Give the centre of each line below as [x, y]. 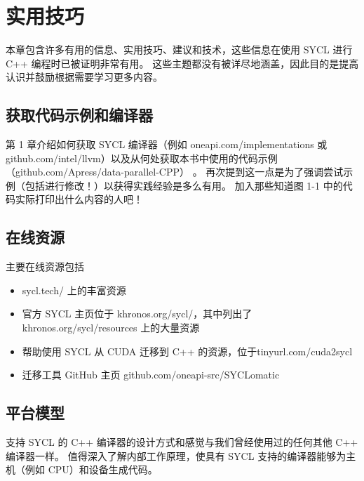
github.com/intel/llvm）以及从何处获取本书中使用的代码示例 [142, 158]
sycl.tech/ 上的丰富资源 [74, 290]
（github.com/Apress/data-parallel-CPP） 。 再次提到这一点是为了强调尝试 [175, 172]
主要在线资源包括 [45, 266]
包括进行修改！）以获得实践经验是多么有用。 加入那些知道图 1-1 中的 [184, 185]
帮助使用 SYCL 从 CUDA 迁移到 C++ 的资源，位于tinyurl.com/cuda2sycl [187, 351]
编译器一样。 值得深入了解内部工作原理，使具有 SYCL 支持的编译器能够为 [176, 455]
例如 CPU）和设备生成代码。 [91, 469]
